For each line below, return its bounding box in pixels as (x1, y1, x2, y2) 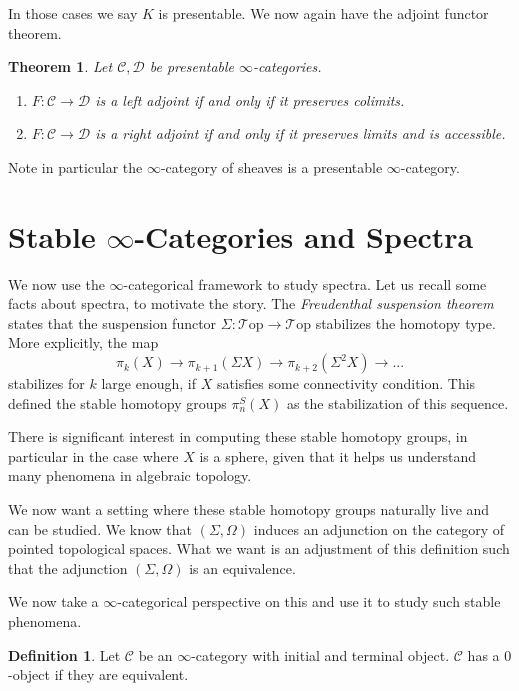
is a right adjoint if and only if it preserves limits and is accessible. (95, 123, 506, 144)
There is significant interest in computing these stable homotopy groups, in (8, 426, 468, 447)
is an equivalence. (189, 557, 296, 578)
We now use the (8, 273, 105, 294)
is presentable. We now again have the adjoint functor (158, 3, 489, 23)
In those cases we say (8, 3, 138, 23)
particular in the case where (8, 445, 179, 466)
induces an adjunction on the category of (253, 518, 504, 539)
